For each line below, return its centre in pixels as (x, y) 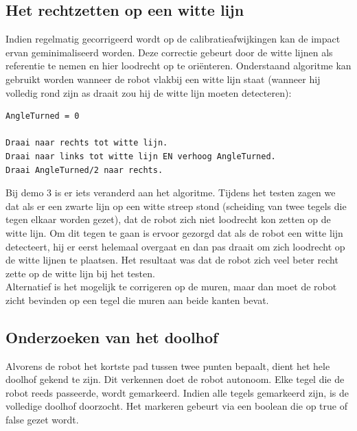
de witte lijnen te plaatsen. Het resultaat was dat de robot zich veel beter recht (172, 260)
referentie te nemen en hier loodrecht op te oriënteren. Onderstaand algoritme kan (178, 66)
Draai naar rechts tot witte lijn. (87, 143)
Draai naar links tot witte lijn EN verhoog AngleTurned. (141, 156)
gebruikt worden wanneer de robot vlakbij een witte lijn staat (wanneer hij (163, 79)
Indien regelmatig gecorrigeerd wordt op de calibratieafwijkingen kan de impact (173, 39)
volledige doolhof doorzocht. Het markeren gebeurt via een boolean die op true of (176, 406)
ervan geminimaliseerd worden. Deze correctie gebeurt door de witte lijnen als (169, 52)
